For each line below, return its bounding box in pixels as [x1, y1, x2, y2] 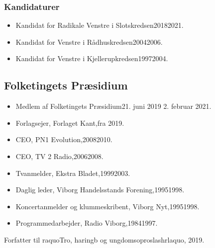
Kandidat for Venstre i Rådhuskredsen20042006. [15, 36, 163, 47]
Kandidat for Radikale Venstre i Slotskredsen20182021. [15, 20, 184, 30]
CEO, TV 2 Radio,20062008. [15, 151, 104, 161]
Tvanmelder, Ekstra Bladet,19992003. [15, 167, 130, 178]
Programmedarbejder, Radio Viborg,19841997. [15, 218, 158, 228]
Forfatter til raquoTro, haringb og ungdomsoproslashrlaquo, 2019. [4, 234, 205, 245]
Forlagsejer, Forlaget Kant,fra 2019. [15, 117, 124, 128]
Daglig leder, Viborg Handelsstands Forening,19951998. [15, 184, 185, 195]
